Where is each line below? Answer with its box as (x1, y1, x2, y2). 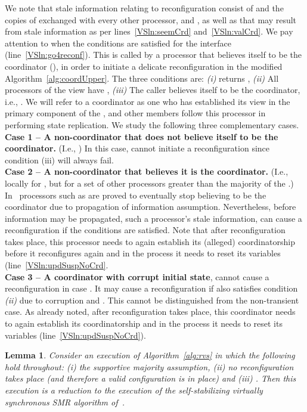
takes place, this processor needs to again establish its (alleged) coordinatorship (5, 235, 295, 247)
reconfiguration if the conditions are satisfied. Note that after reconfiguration (5, 224, 286, 236)
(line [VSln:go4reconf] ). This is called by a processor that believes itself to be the (5, 48, 302, 61)
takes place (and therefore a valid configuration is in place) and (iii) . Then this (5, 372, 296, 385)
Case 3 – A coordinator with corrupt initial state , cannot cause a (5, 270, 269, 283)
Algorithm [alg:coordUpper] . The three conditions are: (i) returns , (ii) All (5, 72, 279, 84)
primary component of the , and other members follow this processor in (5, 107, 266, 119)
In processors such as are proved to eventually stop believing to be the (5, 188, 266, 201)
